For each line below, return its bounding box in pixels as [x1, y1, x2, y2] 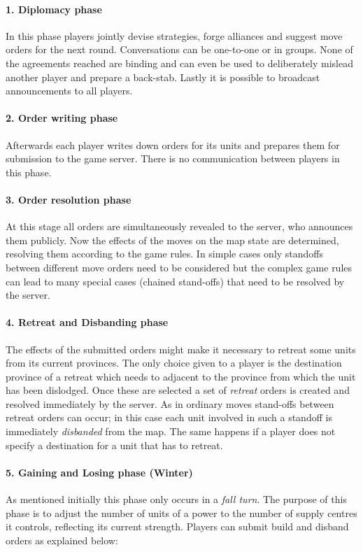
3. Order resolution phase [6, 192, 131, 206]
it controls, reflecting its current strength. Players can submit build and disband [6, 519, 349, 534]
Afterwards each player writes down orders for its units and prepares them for [6, 137, 340, 152]
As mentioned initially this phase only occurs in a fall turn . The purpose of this [6, 492, 347, 507]
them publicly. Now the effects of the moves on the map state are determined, [6, 232, 339, 247]
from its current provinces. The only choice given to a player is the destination [6, 355, 342, 370]
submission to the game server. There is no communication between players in [6, 151, 340, 166]
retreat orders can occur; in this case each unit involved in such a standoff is [6, 410, 332, 425]
